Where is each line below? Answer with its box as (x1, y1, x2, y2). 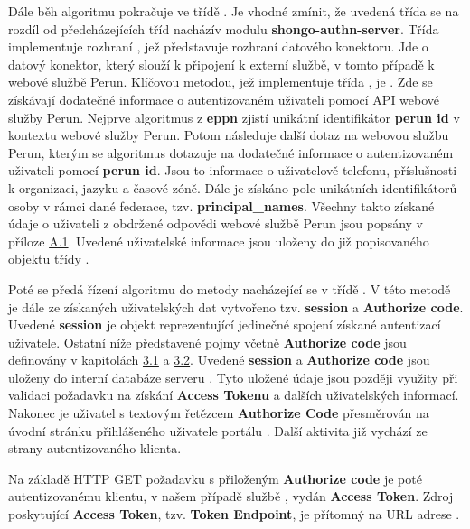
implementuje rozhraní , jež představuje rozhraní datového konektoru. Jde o (8, 37, 428, 56)
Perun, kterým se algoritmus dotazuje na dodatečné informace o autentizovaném (8, 143, 454, 162)
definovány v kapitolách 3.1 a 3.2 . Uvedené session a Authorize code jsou (8, 350, 430, 369)
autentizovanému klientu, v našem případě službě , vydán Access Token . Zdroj (8, 487, 454, 506)
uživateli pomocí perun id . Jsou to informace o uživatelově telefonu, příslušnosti (8, 161, 457, 180)
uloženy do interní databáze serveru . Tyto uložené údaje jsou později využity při (8, 367, 458, 386)
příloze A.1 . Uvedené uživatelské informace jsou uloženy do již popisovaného (8, 231, 429, 250)
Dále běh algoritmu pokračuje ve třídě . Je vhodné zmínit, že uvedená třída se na (8, 2, 459, 20)
